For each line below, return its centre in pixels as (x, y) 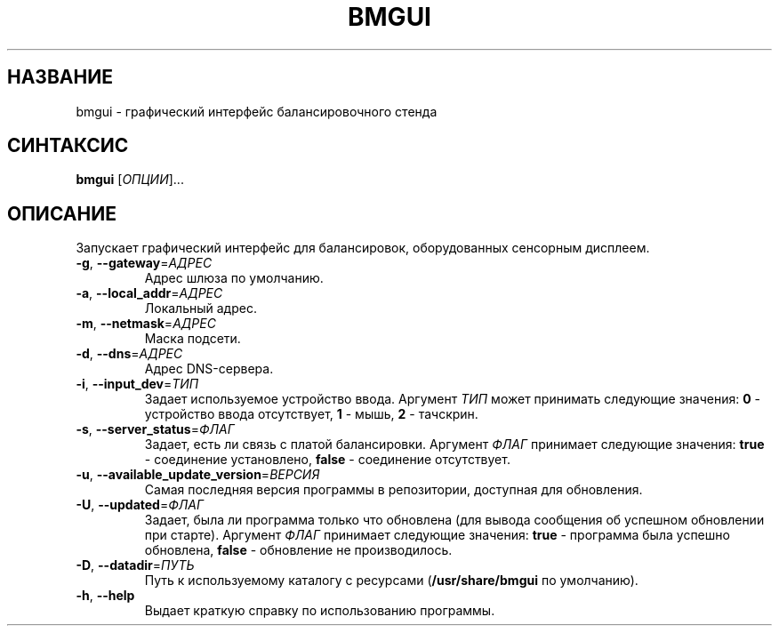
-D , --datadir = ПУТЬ (135, 565)
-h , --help (105, 596)
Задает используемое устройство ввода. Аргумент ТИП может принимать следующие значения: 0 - (452, 399)
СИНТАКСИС (68, 146)
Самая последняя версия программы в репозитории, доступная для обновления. (394, 490)
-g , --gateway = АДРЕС (144, 263)
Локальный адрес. (201, 308)
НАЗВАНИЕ (60, 77)
